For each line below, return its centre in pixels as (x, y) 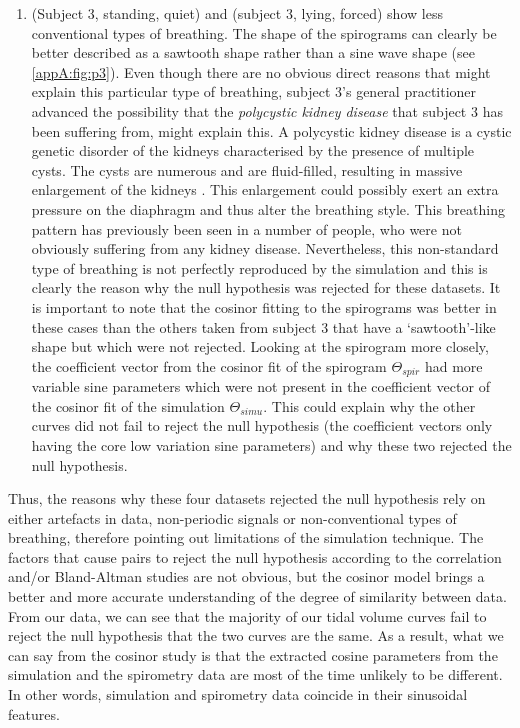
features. (34, 713)
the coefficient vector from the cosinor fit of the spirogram (209, 365)
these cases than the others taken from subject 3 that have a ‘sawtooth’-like (263, 326)
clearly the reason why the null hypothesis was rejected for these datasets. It (266, 287)
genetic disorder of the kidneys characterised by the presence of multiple (253, 150)
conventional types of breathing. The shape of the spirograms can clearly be (264, 32)
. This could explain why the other (369, 405)
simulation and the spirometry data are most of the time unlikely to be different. (255, 674)
